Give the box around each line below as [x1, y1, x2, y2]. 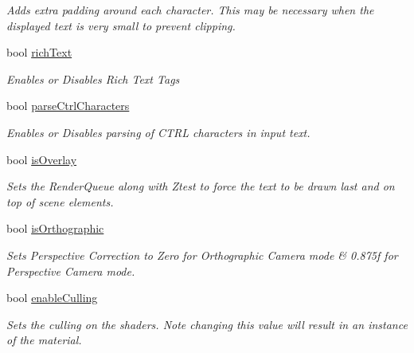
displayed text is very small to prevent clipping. [6, 17, 236, 33]
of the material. [6, 331, 82, 348]
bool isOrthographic [6, 220, 104, 237]
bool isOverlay [6, 151, 77, 167]
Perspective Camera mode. [6, 262, 135, 279]
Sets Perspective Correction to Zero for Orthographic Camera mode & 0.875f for [6, 246, 398, 263]
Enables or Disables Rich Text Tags [6, 70, 180, 87]
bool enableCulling [6, 289, 98, 306]
